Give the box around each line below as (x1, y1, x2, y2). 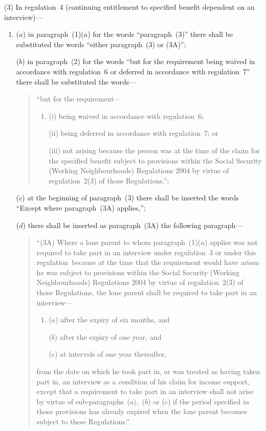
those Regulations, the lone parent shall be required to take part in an (36, 287, 257, 298)
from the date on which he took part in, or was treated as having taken (36, 366, 260, 377)
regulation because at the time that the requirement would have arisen (36, 257, 259, 268)
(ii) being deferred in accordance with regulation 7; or (49, 128, 218, 138)
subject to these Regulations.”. (36, 416, 131, 426)
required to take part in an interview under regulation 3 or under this (36, 247, 256, 257)
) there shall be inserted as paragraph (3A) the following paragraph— (23, 219, 243, 230)
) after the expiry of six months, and (55, 314, 170, 325)
